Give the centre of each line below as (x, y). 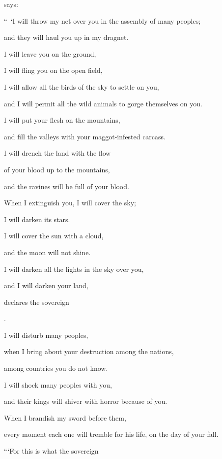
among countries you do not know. (56, 368)
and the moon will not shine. (47, 252)
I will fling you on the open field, (53, 70)
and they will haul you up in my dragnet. (66, 37)
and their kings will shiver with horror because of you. (86, 401)
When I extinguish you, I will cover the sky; (70, 203)
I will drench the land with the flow (57, 153)
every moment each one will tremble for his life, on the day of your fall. (111, 434)
